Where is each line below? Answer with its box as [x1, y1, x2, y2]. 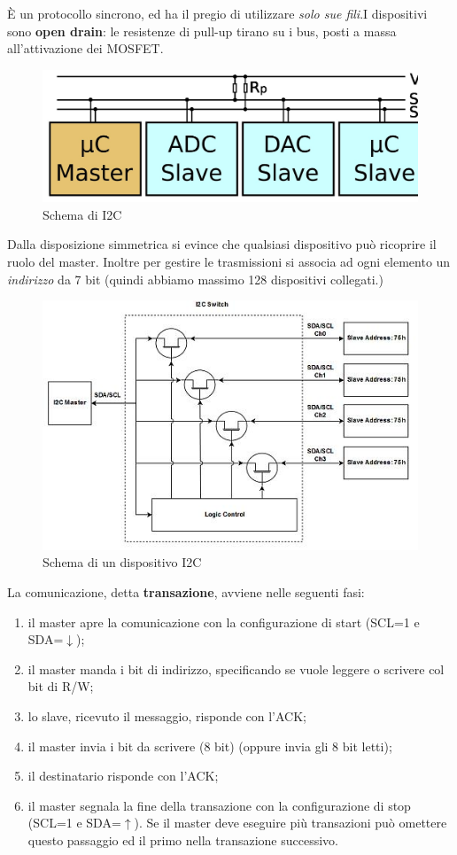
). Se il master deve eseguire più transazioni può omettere [134, 813, 447, 832]
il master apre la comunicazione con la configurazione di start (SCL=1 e [27, 612, 420, 631]
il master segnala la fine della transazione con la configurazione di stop [27, 796, 411, 814]
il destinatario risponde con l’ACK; [27, 766, 219, 785]
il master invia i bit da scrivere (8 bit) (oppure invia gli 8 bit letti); [27, 736, 392, 755]
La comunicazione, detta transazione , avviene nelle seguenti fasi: [7, 582, 365, 601]
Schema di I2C [43, 205, 122, 223]
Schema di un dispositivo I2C [43, 553, 202, 571]
